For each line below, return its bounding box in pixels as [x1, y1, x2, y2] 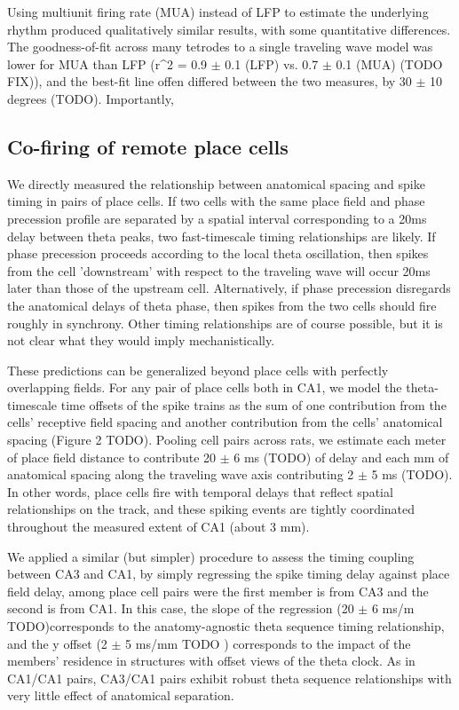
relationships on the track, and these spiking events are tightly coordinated [7, 500, 415, 518]
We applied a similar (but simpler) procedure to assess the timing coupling [7, 547, 415, 565]
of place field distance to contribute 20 [7, 447, 217, 466]
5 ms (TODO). [371, 465, 453, 484]
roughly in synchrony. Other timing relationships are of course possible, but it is [7, 313, 443, 332]
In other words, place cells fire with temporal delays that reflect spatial [7, 482, 393, 501]
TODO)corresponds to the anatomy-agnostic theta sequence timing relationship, [7, 617, 445, 635]
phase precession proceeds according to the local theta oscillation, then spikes [7, 244, 429, 263]
